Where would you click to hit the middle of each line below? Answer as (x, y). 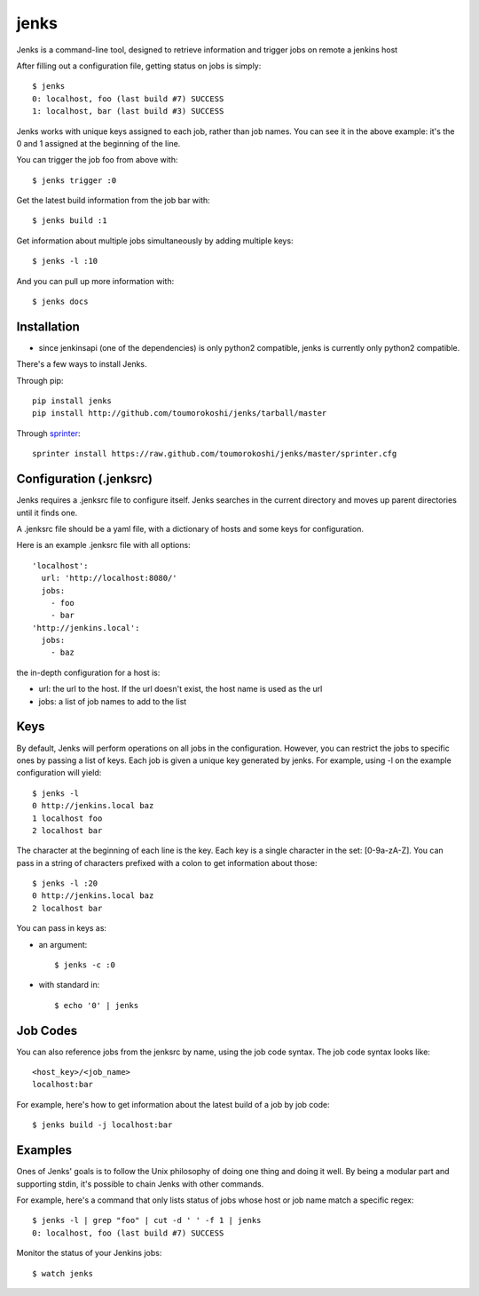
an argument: (63, 944)
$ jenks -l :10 (65, 261)
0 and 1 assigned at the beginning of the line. (98, 143)
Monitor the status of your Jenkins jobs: (89, 1253)
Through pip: (40, 380)
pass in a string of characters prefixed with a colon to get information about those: (167, 863)
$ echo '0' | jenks (97, 1005)
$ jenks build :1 (70, 221)
